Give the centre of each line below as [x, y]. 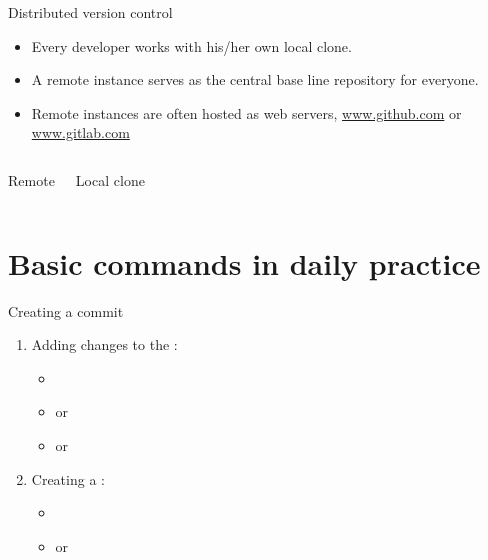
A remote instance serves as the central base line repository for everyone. [255, 79]
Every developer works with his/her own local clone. [191, 45]
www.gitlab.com [80, 132]
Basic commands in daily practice [244, 262]
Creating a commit [66, 310]
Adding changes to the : [104, 344]
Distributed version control [90, 12]
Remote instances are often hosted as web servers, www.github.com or [246, 112]
